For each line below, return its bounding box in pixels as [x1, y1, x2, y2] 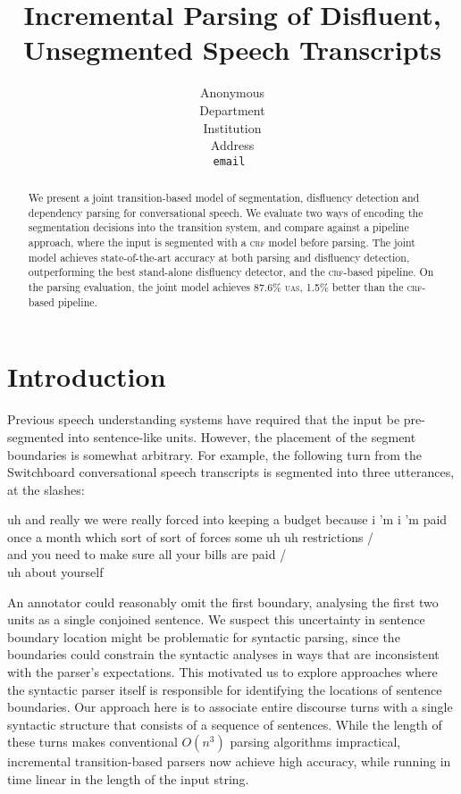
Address [210, 136, 255, 155]
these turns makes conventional [7, 732, 178, 751]
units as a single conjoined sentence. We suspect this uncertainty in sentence [7, 610, 425, 629]
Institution [203, 118, 262, 137]
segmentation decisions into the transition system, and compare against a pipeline [28, 220, 409, 235]
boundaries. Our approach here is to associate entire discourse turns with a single [7, 698, 453, 716]
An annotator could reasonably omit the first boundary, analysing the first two [7, 592, 439, 611]
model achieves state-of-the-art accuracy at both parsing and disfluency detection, [28, 249, 410, 264]
